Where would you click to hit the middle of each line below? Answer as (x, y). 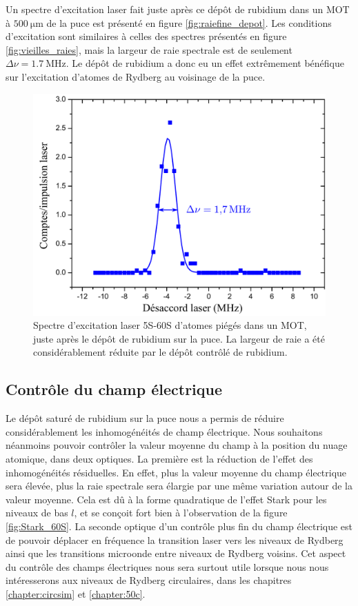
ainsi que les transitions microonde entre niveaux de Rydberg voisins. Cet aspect (176, 553)
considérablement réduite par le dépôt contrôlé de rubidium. (160, 352)
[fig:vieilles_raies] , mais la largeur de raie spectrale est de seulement (149, 49)
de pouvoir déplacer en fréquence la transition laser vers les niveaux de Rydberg (175, 539)
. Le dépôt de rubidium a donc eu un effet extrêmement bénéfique (205, 63)
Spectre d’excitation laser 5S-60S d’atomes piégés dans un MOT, (170, 325)
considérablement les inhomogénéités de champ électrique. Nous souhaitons (164, 431)
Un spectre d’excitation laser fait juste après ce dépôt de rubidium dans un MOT (178, 9)
